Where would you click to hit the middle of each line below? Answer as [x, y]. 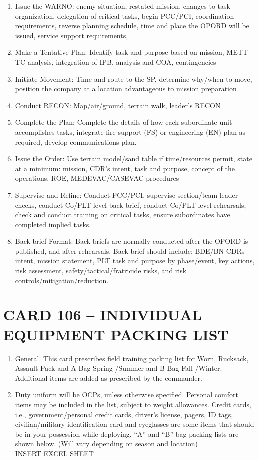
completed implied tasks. [53, 224]
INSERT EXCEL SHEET [54, 453]
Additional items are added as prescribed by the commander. [109, 377]
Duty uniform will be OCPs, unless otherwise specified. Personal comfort [127, 394]
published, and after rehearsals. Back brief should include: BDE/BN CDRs [130, 250]
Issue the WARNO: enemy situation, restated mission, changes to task [123, 6]
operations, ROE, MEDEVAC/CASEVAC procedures [97, 178]
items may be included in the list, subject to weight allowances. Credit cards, [133, 404]
